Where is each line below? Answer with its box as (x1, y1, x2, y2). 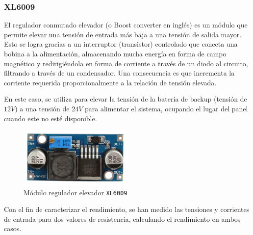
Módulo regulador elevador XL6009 (24, 187, 127, 198)
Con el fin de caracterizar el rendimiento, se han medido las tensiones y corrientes (4, 204, 250, 214)
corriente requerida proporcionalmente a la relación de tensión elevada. (4, 77, 217, 87)
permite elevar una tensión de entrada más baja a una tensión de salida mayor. (4, 29, 242, 39)
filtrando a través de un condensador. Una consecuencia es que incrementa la (4, 68, 235, 78)
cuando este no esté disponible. (4, 113, 97, 123)
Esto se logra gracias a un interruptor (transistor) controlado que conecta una (4, 39, 238, 49)
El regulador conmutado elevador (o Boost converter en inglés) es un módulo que (4, 20, 248, 30)
